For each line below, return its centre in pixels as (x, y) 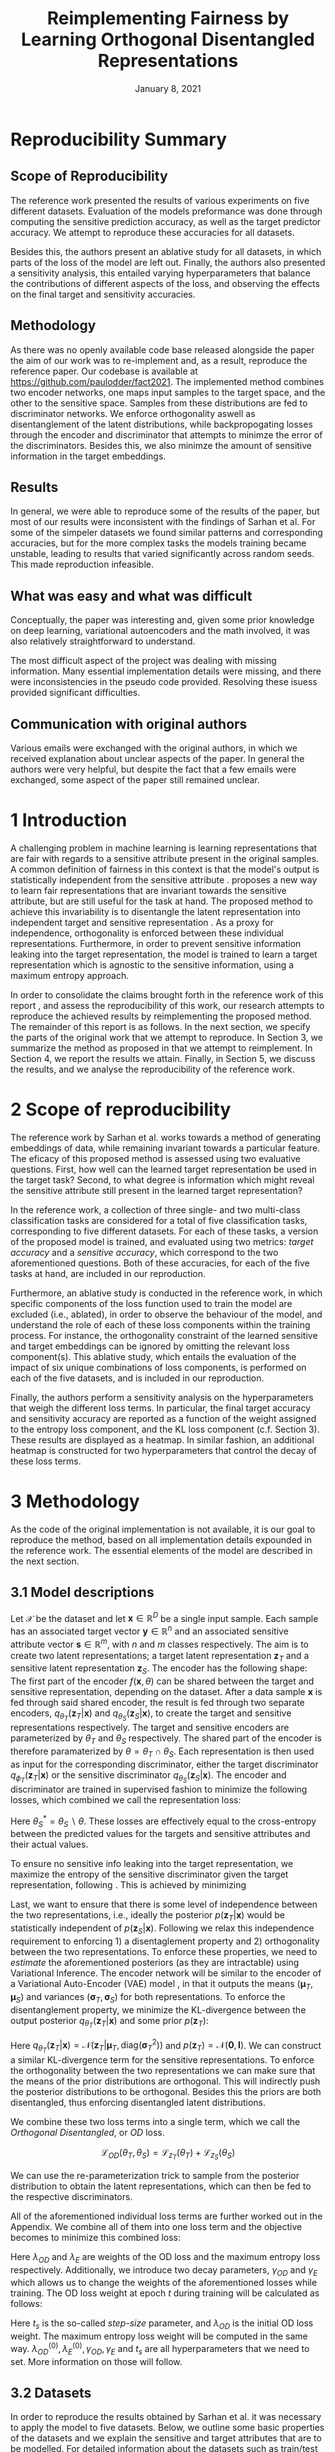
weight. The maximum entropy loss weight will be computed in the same (159, 2336)
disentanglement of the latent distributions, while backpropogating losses (161, 424)
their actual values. (49, 1844)
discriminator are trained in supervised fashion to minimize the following (159, 1789)
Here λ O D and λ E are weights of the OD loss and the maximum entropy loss (165, 2257)
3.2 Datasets (51, 2392)
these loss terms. (46, 1461)
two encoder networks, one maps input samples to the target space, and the (168, 392)
